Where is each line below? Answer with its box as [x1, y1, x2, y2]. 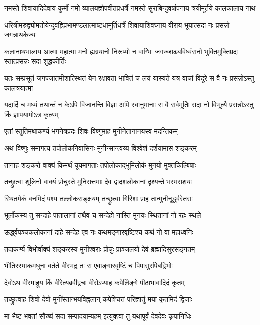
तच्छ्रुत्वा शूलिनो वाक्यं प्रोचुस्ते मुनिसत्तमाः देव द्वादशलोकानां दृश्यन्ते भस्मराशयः [4, 176, 192, 187]
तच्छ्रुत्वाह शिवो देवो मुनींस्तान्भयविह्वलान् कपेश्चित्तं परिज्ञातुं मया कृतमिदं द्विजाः [4, 294, 192, 304]
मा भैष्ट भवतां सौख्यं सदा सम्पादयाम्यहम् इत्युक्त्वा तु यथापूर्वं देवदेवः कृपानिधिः [4, 310, 191, 321]
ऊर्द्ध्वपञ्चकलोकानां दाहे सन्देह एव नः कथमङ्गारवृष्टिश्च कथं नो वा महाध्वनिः [4, 226, 193, 237]
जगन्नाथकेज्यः [4, 29, 37, 40]
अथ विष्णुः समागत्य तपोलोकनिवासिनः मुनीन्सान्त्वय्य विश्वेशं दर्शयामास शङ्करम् [4, 142, 197, 153]
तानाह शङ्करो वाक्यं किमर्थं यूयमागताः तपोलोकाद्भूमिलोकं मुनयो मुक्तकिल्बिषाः [4, 159, 196, 170]
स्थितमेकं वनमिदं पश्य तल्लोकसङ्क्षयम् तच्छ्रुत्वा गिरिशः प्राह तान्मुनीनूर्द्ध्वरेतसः [4, 193, 193, 203]
